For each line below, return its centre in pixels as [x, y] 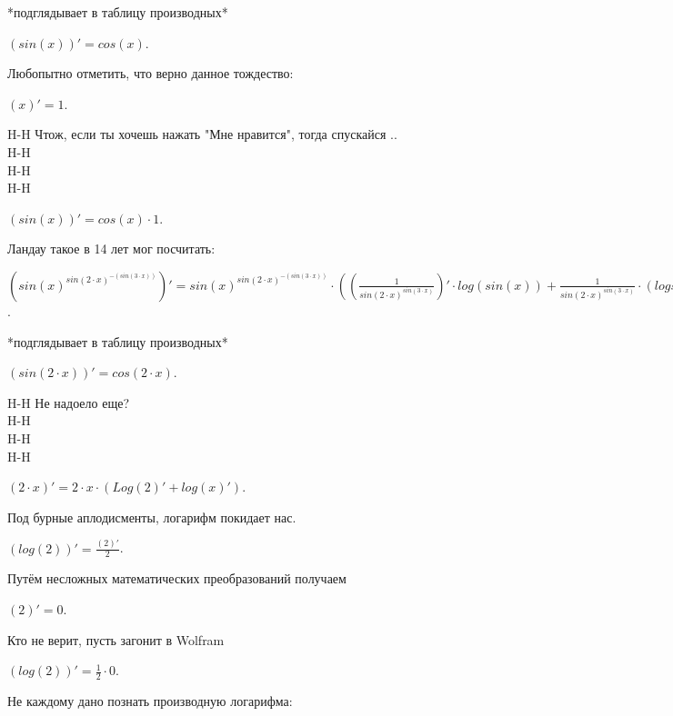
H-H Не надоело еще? [68, 402]
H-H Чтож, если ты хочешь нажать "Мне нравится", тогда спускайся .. [202, 134]
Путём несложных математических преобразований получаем [177, 578]
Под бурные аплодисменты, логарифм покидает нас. [152, 517]
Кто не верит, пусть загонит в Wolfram [116, 639]
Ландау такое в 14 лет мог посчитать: [111, 249]
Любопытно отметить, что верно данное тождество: [151, 73]
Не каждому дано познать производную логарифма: [150, 701]
